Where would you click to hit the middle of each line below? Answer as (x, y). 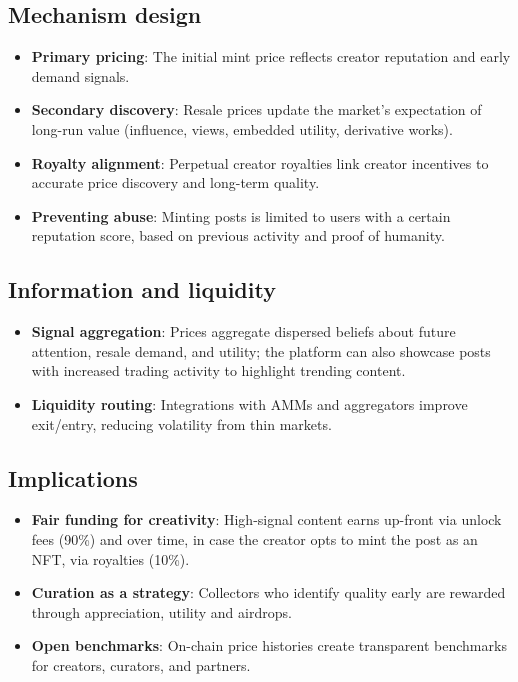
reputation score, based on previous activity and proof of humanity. (238, 235)
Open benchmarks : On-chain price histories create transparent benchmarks (269, 645)
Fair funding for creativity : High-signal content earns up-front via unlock (266, 519)
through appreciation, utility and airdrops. (161, 611)
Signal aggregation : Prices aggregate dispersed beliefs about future (243, 331)
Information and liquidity (142, 289)
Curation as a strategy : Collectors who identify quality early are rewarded (268, 592)
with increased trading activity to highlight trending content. (218, 370)
